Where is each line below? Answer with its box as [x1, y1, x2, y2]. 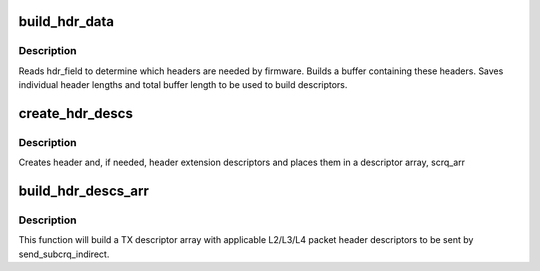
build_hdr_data [18, 13, 115, 30]
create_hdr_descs [18, 105, 134, 122]
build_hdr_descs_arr [18, 183, 149, 200]
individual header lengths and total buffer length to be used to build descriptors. [18, 79, 348, 91]
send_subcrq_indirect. [18, 248, 110, 260]
